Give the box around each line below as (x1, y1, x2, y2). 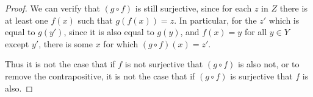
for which (103, 37, 139, 50)
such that (77, 13, 113, 26)
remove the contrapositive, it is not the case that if (5, 69, 195, 82)
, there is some (38, 37, 93, 50)
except (5, 37, 29, 50)
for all (244, 25, 267, 38)
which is (268, 13, 300, 26)
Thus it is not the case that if (5, 58, 115, 70)
